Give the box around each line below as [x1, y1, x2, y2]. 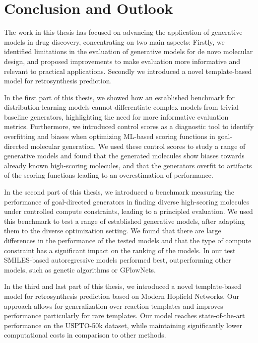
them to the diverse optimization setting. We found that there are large [4, 225, 221, 236]
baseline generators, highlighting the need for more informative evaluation [4, 111, 229, 122]
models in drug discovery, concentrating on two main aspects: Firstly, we [4, 36, 225, 47]
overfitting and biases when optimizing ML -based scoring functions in [4, 131, 215, 141]
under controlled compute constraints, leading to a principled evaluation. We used [4, 206, 253, 216]
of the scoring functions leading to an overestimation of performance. [4, 170, 213, 180]
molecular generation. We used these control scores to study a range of [30, 140, 246, 151]
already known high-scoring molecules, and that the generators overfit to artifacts [4, 160, 252, 170]
